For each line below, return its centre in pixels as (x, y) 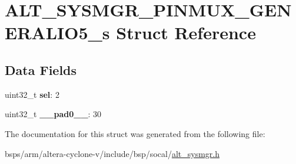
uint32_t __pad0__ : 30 (53, 114)
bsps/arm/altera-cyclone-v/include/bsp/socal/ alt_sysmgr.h (112, 153)
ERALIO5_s (57, 33)
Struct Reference (186, 33)
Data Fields (41, 69)
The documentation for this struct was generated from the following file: (135, 133)
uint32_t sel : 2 (32, 94)
